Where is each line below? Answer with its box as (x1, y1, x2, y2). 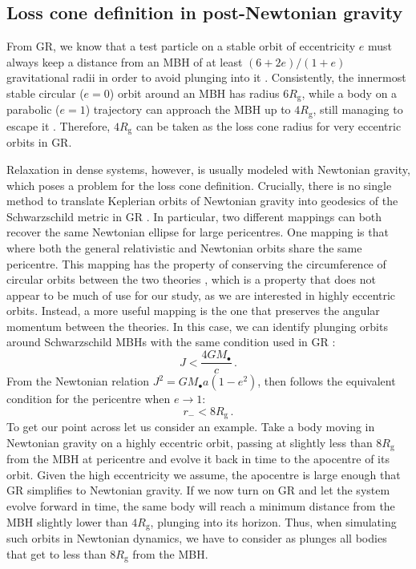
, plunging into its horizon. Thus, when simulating (150, 513, 397, 530)
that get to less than (6, 545, 107, 562)
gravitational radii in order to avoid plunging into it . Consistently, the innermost (6, 69, 406, 86)
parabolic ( (6, 101, 60, 118)
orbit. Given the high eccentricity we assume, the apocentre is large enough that (6, 466, 401, 482)
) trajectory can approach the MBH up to (85, 101, 291, 118)
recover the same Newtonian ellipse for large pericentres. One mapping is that (6, 224, 389, 240)
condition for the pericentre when (6, 390, 171, 407)
